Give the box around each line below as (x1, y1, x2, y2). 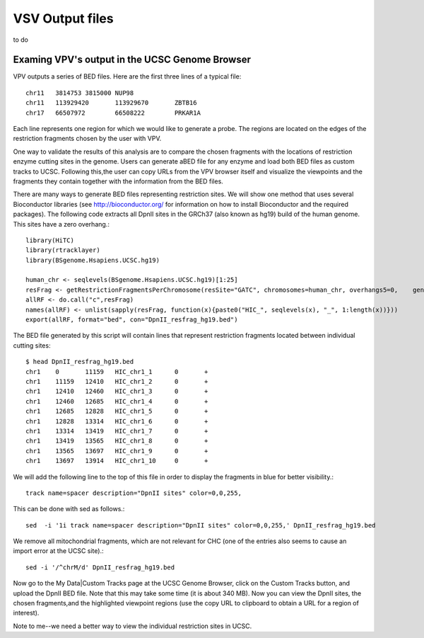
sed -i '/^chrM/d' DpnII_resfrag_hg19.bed (25, 563, 175, 571)
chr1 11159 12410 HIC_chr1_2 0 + (25, 377, 208, 385)
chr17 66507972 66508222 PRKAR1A (25, 108, 201, 117)
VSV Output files (13, 11, 114, 26)
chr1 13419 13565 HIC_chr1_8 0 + (25, 437, 208, 445)
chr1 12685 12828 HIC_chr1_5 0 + (25, 407, 208, 416)
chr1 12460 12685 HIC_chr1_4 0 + (25, 397, 208, 405)
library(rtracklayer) (25, 246, 100, 254)
